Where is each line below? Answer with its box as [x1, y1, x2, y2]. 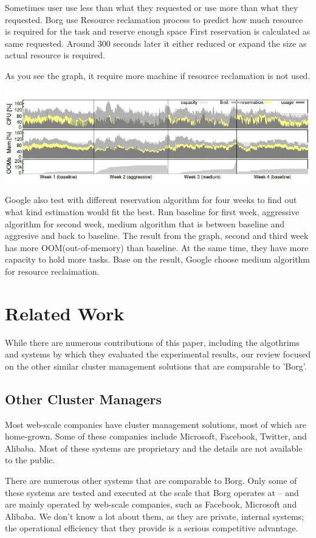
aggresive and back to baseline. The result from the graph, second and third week [5, 229, 309, 242]
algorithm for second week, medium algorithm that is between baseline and [5, 217, 284, 230]
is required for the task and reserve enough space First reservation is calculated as [5, 25, 311, 38]
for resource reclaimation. [5, 265, 100, 277]
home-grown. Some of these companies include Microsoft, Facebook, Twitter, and [5, 430, 307, 443]
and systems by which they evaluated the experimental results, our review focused [5, 348, 311, 360]
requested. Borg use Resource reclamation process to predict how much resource [5, 13, 303, 26]
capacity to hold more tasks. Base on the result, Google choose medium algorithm [5, 253, 311, 266]
